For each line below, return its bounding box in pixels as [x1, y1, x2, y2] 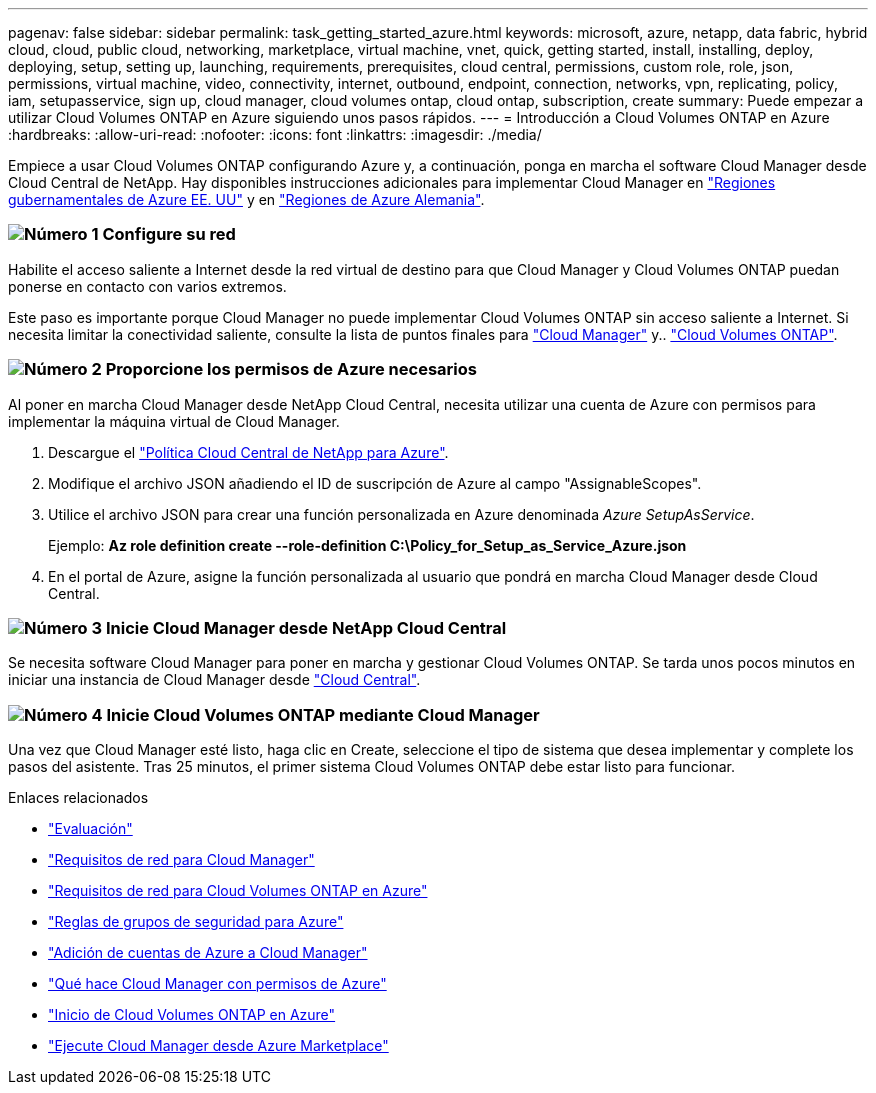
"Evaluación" [48, 820, 133, 837]
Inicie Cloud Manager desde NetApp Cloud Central [105, 617, 507, 638]
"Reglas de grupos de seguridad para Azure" [48, 913, 344, 930]
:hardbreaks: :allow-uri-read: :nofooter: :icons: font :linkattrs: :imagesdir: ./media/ [8, 126, 542, 143]
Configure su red [102, 224, 236, 245]
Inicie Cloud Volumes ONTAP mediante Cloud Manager [106, 704, 540, 725]
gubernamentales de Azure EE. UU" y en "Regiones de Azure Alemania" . [8, 191, 485, 208]
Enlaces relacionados [8, 789, 149, 806]
